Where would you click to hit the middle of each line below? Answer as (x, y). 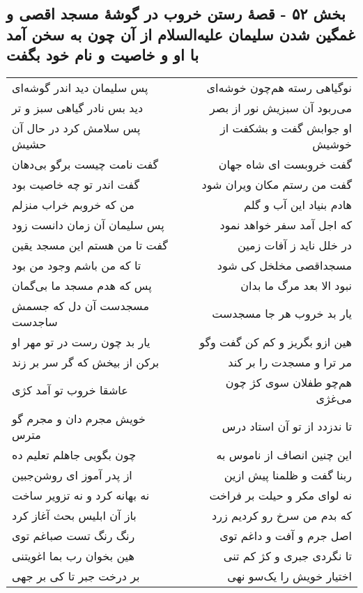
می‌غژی (334, 398)
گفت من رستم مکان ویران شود (277, 184)
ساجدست (35, 321)
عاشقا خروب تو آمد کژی (70, 390)
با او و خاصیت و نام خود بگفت (103, 55)
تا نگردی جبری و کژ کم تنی (287, 555)
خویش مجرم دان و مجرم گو (79, 418)
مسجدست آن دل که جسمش (80, 305)
